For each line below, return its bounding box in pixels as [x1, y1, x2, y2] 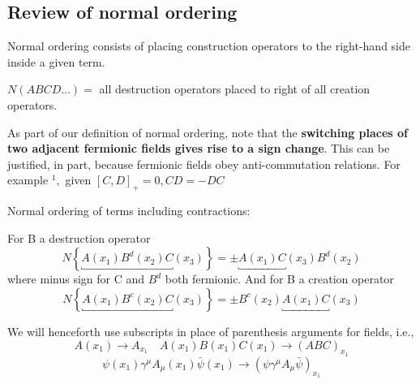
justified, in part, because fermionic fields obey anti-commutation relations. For [7, 155, 401, 172]
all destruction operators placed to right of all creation [99, 80, 371, 97]
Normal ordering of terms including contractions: [7, 202, 251, 219]
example [7, 171, 49, 188]
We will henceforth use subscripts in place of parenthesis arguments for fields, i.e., [7, 322, 414, 339]
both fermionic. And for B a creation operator [165, 270, 394, 287]
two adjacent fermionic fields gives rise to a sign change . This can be [7, 140, 390, 157]
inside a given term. [7, 53, 105, 70]
